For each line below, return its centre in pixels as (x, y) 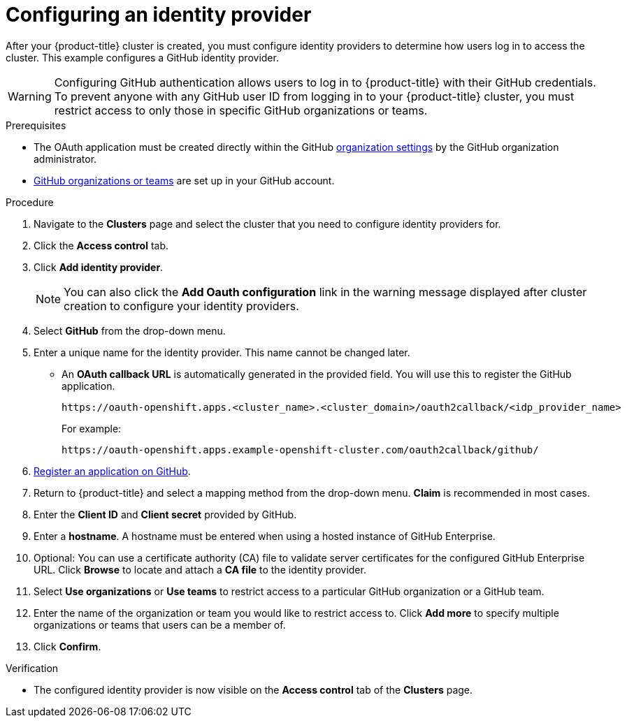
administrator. (65, 159)
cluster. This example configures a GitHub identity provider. (142, 57)
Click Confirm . (67, 646)
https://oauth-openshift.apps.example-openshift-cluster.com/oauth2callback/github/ (300, 450)
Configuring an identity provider (159, 15)
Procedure (30, 202)
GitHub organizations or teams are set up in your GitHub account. (184, 180)
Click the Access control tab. (101, 245)
